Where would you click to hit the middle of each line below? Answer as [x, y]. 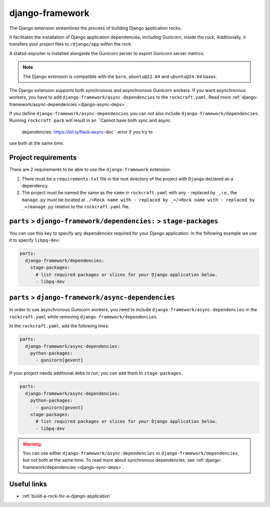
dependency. [35, 186]
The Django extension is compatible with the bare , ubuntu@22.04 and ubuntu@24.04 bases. [120, 76]
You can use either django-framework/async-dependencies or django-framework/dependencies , [131, 453]
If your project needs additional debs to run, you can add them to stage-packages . [96, 373]
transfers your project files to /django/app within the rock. [71, 44]
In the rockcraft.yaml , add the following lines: [59, 326]
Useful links [28, 484]
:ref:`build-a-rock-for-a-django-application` [66, 496]
